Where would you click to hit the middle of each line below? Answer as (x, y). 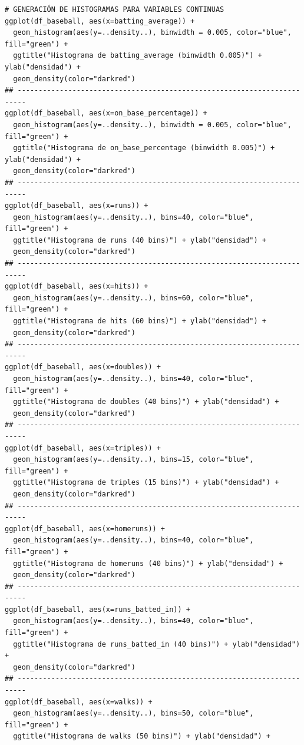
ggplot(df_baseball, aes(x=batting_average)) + (100, 21)
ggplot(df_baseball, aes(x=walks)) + (79, 702)
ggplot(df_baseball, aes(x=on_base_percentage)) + (106, 113)
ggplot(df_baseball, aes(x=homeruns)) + (85, 529)
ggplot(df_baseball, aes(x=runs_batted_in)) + (98, 609)
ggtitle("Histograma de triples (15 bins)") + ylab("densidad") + (146, 483)
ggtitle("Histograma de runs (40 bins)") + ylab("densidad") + (140, 240)
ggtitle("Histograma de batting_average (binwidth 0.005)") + (138, 56)
